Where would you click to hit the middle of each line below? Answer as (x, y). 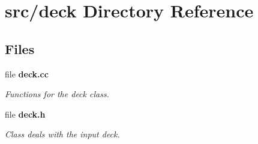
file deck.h (25, 114)
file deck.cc (27, 73)
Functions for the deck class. (57, 94)
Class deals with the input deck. (62, 134)
